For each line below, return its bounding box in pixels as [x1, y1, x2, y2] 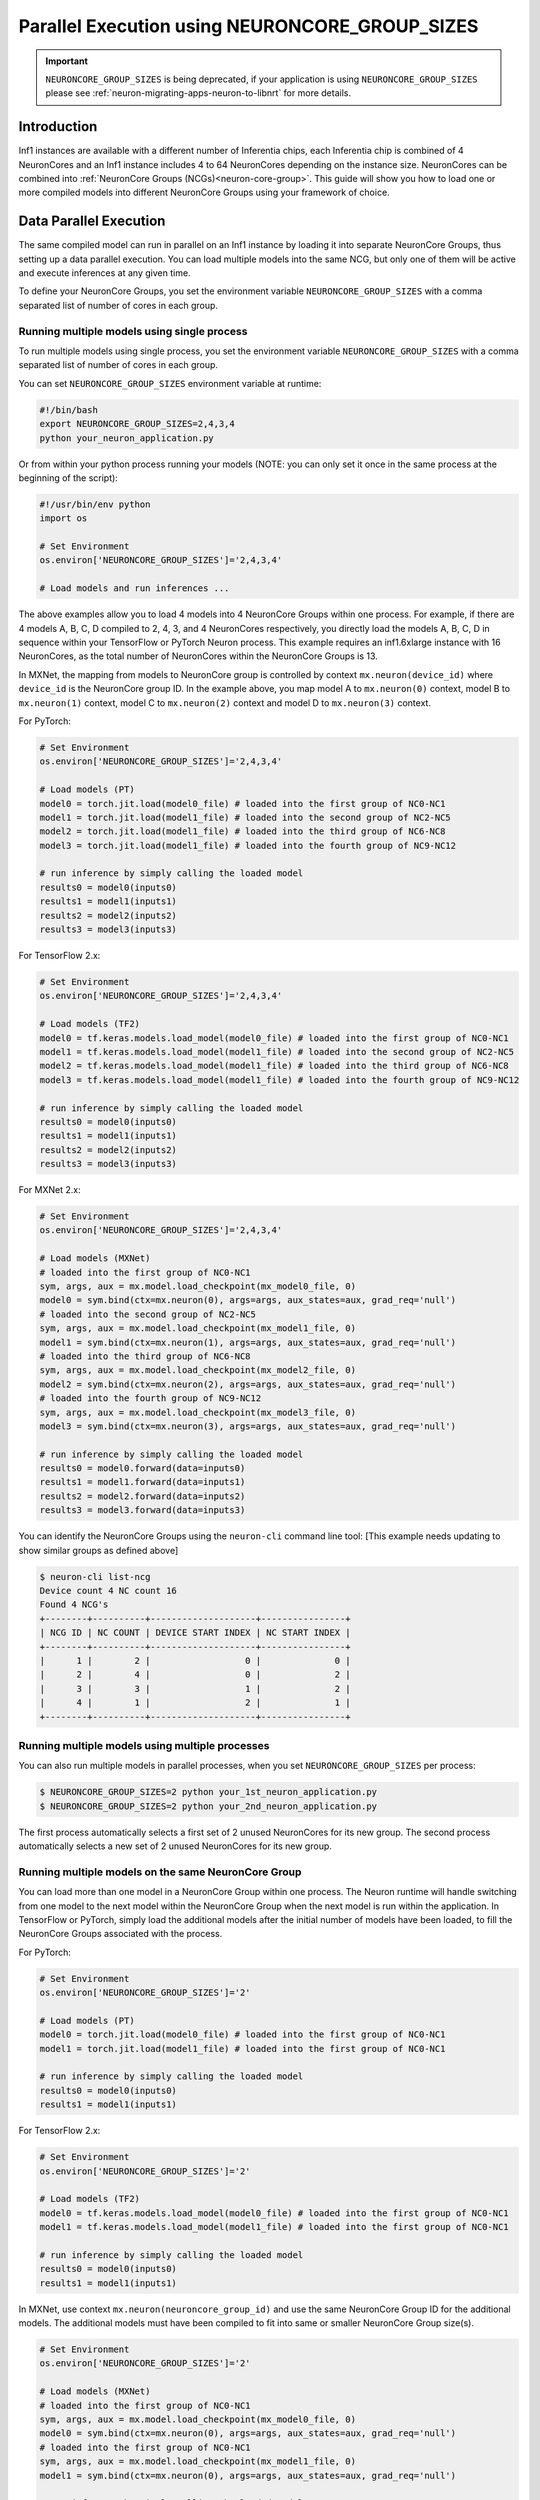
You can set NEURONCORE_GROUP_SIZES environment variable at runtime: [18, 377, 322, 389]
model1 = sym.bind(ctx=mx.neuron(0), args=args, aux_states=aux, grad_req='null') [39, 2470, 457, 2481]
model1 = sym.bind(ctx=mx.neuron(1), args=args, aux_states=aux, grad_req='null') [39, 1336, 457, 1348]
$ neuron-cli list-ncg [39, 1571, 151, 1582]
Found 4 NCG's [39, 1599, 109, 1610]
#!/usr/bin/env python [39, 498, 151, 510]
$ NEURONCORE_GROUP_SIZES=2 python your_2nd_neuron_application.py [39, 1800, 378, 1812]
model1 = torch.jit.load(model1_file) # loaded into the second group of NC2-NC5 [39, 811, 452, 823]
